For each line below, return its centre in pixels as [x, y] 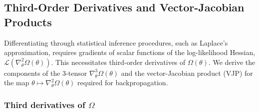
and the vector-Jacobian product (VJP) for [187, 73]
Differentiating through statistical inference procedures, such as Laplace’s [116, 42]
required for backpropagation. [123, 83]
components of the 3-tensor [46, 73]
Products [28, 22]
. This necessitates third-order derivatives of [118, 62]
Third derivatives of [45, 104]
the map [17, 83]
